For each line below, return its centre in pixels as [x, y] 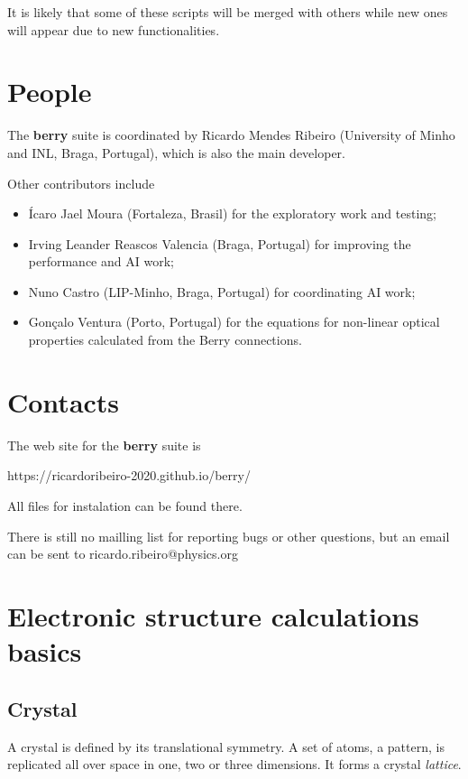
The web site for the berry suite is [104, 445]
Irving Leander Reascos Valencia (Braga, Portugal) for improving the [220, 243]
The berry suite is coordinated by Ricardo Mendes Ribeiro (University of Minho [231, 135]
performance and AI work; [101, 261]
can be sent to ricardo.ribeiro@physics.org [123, 554]
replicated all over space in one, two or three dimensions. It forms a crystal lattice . [234, 764]
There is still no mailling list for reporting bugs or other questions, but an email [229, 536]
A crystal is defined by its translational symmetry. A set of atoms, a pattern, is [226, 746]
